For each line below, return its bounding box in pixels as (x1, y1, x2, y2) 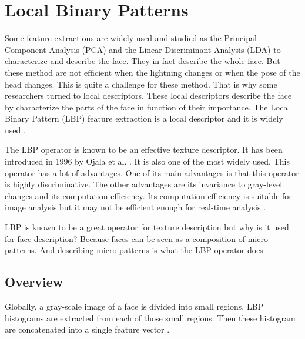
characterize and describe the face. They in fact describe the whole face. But (5, 55, 280, 67)
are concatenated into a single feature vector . (5, 323, 170, 335)
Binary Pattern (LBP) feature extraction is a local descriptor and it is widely (5, 112, 283, 125)
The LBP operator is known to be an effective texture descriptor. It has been (5, 143, 283, 156)
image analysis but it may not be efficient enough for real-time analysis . (5, 201, 266, 213)
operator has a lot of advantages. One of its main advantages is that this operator (5, 166, 299, 179)
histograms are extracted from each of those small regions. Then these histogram (5, 311, 296, 324)
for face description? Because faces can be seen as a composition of (5, 232, 245, 244)
